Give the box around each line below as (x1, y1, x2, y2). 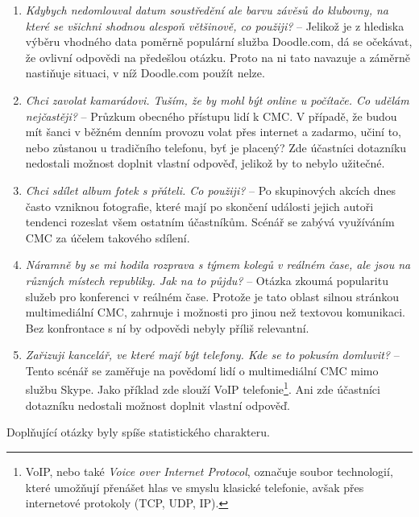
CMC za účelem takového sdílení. (25, 229, 190, 246)
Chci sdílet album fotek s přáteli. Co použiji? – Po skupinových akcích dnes (25, 181, 396, 198)
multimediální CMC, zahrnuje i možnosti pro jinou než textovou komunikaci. (25, 304, 405, 321)
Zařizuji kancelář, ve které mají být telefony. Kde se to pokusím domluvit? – (25, 346, 400, 363)
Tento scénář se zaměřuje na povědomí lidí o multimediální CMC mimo (25, 362, 379, 378)
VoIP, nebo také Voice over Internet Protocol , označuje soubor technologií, (25, 462, 393, 479)
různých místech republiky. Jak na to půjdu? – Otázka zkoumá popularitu (25, 271, 388, 288)
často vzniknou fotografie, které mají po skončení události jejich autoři (25, 197, 374, 214)
